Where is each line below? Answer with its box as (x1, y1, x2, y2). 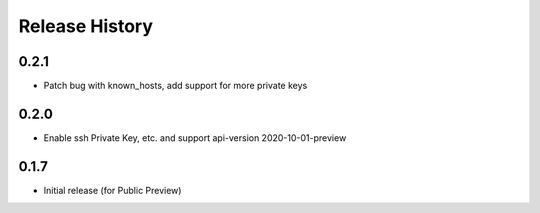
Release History (18, 15, 154, 37)
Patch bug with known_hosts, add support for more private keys (43, 80, 308, 92)
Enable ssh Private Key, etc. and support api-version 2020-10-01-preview (43, 131, 347, 144)
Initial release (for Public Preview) (43, 184, 182, 196)
